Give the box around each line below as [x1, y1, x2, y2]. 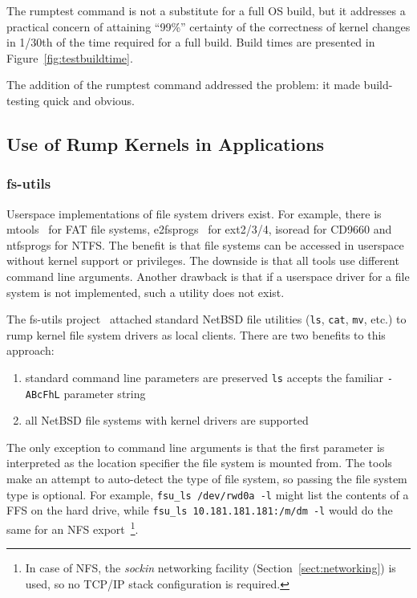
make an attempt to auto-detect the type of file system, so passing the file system [6, 470, 407, 487]
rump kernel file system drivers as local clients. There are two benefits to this [6, 326, 386, 343]
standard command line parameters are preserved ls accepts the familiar [25, 368, 383, 385]
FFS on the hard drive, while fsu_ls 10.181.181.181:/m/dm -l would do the [6, 502, 393, 519]
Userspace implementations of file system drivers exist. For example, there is [6, 205, 382, 222]
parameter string [63, 384, 146, 401]
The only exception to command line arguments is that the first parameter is [6, 438, 385, 455]
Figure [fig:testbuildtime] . [6, 49, 133, 66]
